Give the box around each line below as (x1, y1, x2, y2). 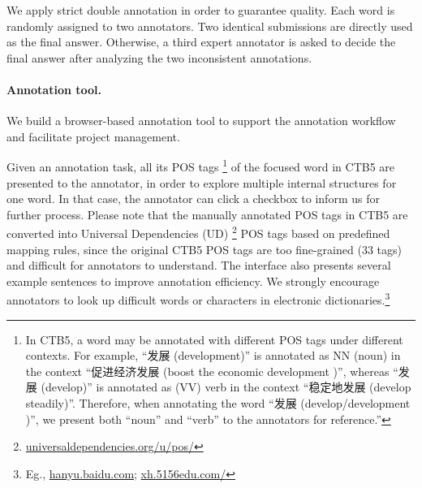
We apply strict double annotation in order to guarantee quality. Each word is (6, 2, 395, 18)
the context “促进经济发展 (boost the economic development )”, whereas (25, 362, 390, 379)
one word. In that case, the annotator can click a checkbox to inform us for (6, 190, 380, 207)
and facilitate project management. (6, 127, 180, 145)
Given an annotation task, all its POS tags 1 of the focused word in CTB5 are (6, 156, 395, 175)
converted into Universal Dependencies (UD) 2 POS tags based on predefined (6, 222, 390, 242)
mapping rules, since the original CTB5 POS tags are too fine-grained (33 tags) (6, 240, 402, 257)
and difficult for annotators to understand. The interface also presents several (6, 257, 391, 274)
